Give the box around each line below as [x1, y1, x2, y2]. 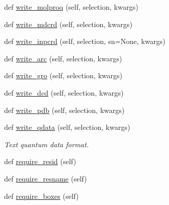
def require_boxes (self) [4, 190, 79, 201]
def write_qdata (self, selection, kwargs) [4, 122, 131, 132]
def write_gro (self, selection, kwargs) [4, 70, 122, 81]
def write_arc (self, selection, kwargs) [4, 53, 122, 63]
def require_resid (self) [4, 156, 76, 167]
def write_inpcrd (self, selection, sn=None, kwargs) [4, 36, 166, 47]
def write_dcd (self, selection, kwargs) [4, 87, 124, 98]
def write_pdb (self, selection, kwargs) [4, 104, 125, 115]
